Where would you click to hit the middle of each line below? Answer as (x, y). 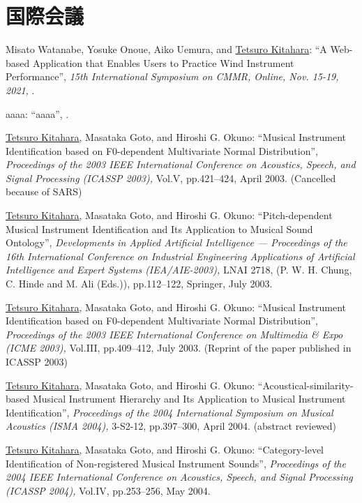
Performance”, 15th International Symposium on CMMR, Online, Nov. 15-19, (172, 76)
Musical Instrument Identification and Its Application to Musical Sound (159, 228)
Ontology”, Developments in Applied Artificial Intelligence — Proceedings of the (176, 242)
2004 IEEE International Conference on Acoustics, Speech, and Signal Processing (179, 477)
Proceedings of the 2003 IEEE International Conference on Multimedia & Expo (174, 334)
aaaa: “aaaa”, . (37, 113)
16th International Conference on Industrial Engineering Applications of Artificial (180, 256)
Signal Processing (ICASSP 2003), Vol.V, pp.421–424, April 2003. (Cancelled (171, 178)
